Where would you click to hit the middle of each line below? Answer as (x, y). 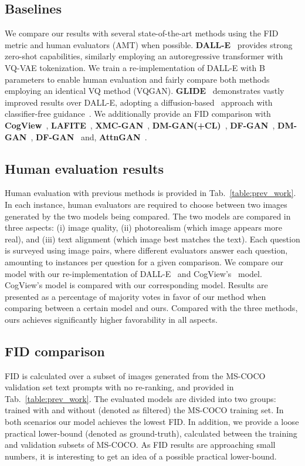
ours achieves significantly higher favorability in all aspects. (111, 319)
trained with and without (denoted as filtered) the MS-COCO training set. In (144, 410)
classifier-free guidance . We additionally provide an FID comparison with (138, 114)
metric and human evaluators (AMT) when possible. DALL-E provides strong (149, 44)
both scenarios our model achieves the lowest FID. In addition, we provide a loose (152, 422)
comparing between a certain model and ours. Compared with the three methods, (151, 308)
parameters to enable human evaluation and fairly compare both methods (137, 79)
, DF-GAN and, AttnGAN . (89, 136)
